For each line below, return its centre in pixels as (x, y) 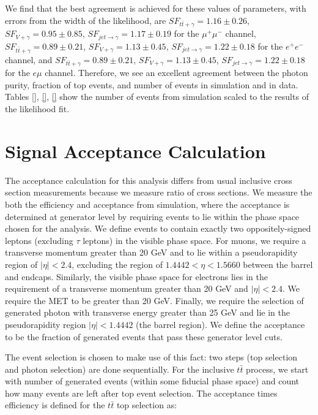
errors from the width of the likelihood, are (86, 20)
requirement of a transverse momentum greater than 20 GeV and (127, 288)
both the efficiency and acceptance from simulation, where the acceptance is (147, 204)
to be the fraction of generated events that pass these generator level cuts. (144, 336)
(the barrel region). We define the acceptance (220, 324)
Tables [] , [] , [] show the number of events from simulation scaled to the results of (157, 97)
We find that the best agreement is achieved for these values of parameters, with (156, 8)
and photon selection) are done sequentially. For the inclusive (120, 369)
